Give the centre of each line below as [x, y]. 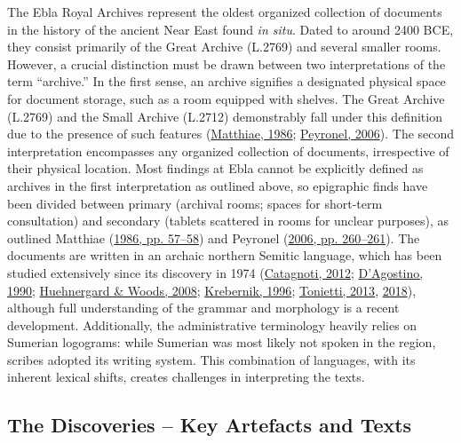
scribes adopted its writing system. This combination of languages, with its [211, 359]
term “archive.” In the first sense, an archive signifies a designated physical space [227, 81]
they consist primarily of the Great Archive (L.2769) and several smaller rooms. [224, 47]
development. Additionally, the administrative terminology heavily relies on [212, 324]
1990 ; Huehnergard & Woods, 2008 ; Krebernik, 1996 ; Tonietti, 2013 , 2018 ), [212, 290]
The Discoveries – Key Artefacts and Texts [210, 425]
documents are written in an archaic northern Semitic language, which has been [225, 255]
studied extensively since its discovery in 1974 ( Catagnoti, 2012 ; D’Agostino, [215, 272]
